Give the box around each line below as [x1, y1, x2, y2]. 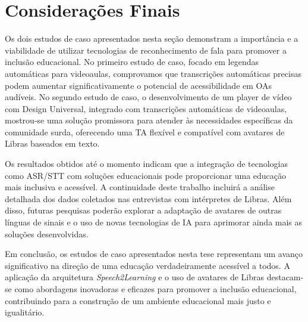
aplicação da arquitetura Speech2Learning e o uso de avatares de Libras [5, 271, 265, 283]
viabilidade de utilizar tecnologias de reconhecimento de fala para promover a [5, 44, 287, 56]
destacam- [266, 271, 304, 283]
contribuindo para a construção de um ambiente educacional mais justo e [5, 294, 271, 306]
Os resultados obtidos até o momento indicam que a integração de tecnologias [5, 157, 288, 170]
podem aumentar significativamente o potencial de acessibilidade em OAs [5, 79, 272, 91]
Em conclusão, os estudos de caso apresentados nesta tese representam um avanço [5, 247, 303, 260]
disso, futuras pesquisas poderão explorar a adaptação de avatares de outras [5, 204, 282, 216]
